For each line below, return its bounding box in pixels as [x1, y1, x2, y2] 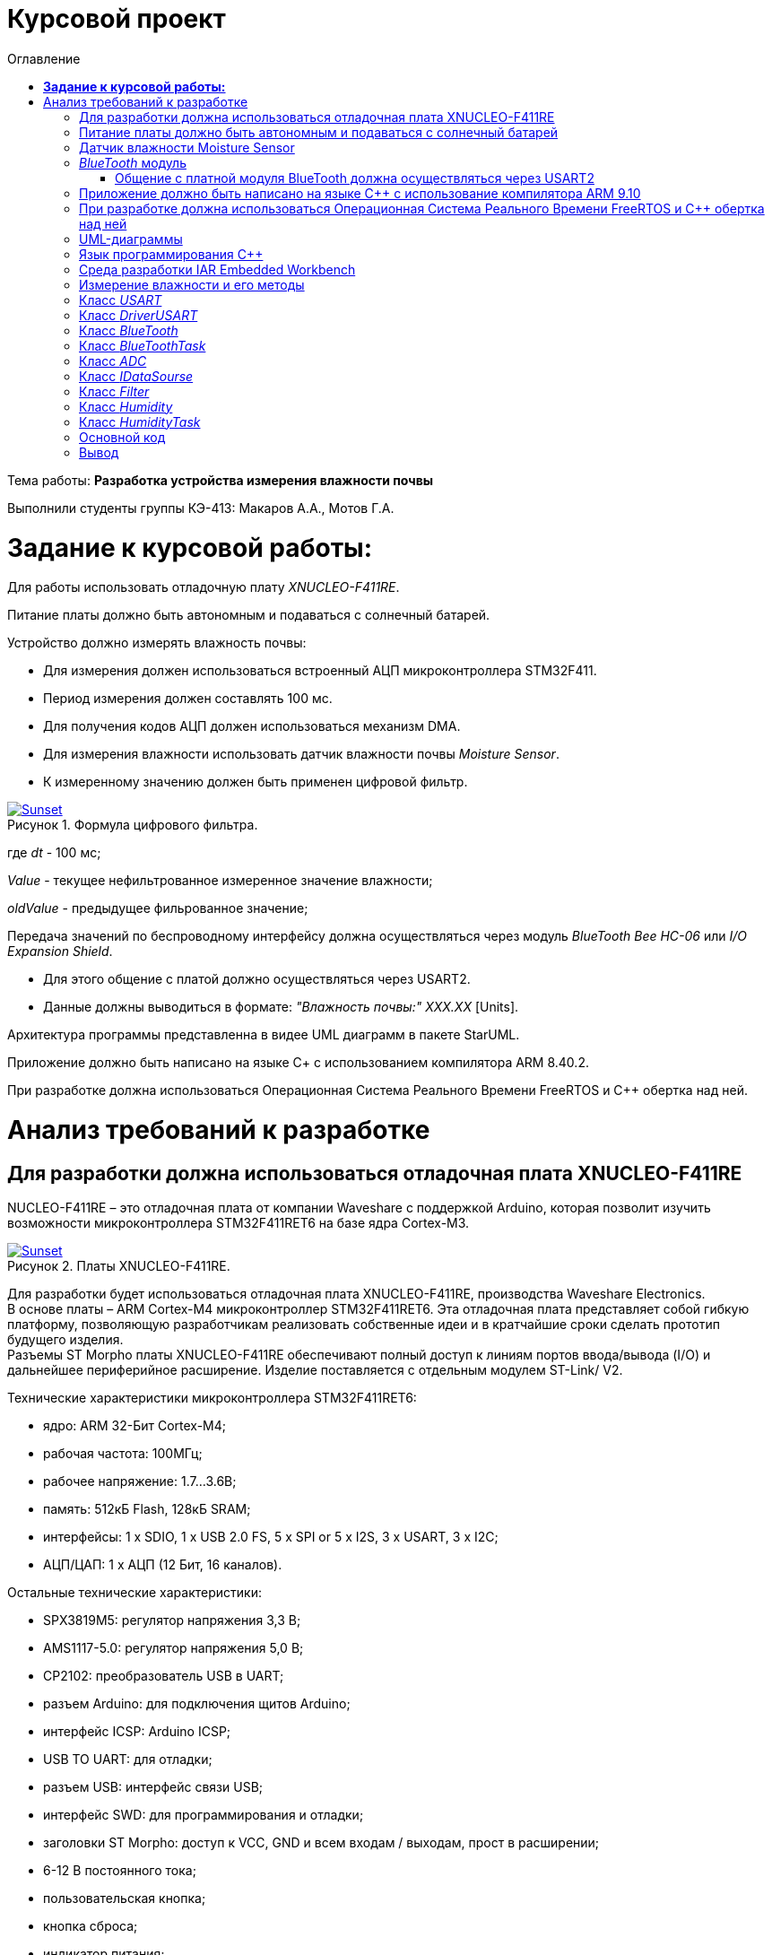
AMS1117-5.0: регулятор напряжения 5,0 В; [43, 1640, 304, 1656]
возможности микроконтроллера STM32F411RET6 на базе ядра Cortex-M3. [7, 1215, 470, 1231]
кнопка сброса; [43, 1918, 138, 1934]
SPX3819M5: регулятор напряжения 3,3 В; [43, 1612, 301, 1629]
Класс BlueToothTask [79, 337, 206, 353]
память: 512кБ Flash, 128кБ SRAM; [43, 1501, 251, 1517]
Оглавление [7, 50, 81, 66]
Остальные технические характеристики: [7, 1585, 262, 1601]
